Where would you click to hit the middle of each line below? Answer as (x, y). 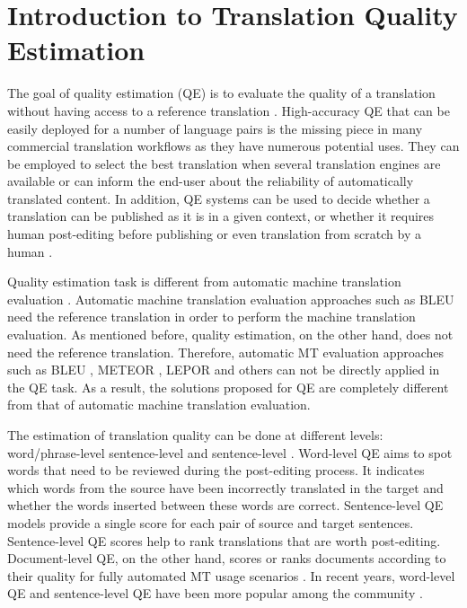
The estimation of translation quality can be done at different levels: (195, 435)
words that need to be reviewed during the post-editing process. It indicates (216, 470)
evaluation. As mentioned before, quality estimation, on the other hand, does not (230, 335)
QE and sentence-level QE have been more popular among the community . (215, 593)
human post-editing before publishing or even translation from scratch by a (214, 234)
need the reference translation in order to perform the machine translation (211, 317)
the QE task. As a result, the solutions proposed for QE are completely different (228, 387)
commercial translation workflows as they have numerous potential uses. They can (233, 146)
